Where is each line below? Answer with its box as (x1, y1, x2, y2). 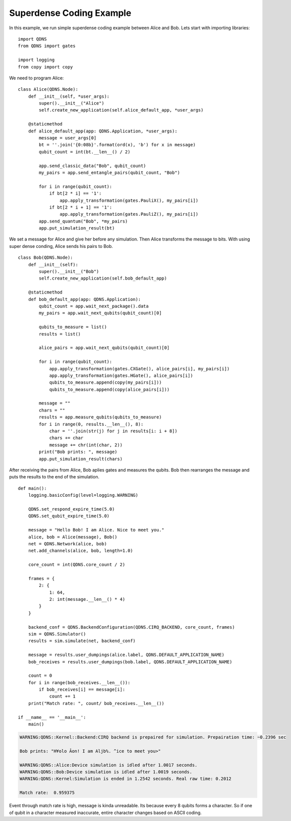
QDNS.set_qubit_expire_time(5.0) (28, 513, 110, 519)
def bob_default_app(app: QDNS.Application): (28, 296, 141, 302)
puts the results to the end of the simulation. (9, 474, 100, 480)
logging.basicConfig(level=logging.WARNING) (28, 492, 138, 498)
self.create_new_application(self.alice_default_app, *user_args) (39, 107, 204, 113)
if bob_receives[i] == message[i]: (39, 687, 125, 693)
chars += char (49, 435, 84, 441)
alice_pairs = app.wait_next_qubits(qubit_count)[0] (39, 345, 170, 351)
